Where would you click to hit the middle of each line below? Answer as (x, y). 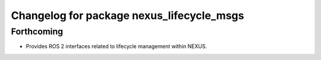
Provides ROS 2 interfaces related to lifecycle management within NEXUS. (117, 46)
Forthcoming (37, 31)
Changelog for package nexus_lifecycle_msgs (128, 15)
